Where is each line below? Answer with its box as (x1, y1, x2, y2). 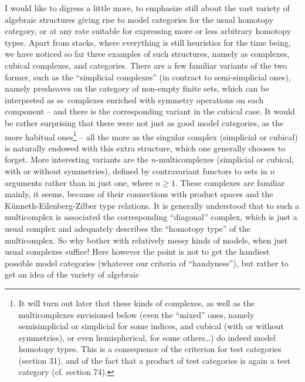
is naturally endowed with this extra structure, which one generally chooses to (5, 141, 286, 154)
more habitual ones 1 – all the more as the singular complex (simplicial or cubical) (5, 129, 298, 143)
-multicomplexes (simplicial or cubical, (156, 153, 294, 165)
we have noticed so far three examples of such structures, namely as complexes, (5, 48, 290, 60)
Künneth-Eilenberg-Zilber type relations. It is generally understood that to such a (5, 199, 300, 211)
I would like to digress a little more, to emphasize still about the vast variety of (5, 2, 290, 13)
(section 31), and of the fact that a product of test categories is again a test (18, 354, 290, 366)
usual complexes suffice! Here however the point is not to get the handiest (5, 245, 270, 258)
